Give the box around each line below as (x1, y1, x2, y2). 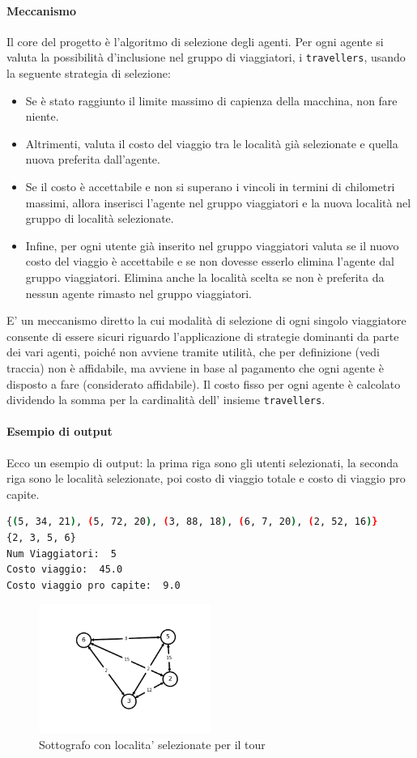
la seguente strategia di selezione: (6, 65, 171, 82)
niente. (25, 108, 59, 125)
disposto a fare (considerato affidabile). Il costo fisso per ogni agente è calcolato (6, 375, 401, 392)
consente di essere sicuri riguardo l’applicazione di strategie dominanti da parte (6, 327, 399, 344)
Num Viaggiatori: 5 (6, 547, 117, 560)
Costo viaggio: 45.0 (6, 564, 123, 576)
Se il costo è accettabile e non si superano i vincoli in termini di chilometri (25, 178, 395, 195)
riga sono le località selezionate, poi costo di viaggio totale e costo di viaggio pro (6, 470, 406, 487)
